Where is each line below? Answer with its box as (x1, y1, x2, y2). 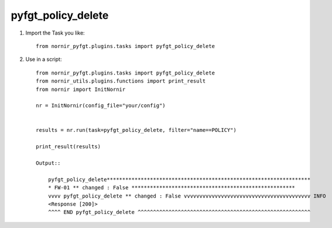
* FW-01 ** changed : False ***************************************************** (47, 185, 296, 191)
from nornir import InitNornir (36, 86, 126, 93)
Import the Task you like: (25, 29, 85, 36)
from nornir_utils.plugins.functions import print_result (36, 78, 206, 84)
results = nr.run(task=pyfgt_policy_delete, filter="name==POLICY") (36, 127, 237, 134)
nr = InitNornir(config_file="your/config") (36, 103, 166, 109)
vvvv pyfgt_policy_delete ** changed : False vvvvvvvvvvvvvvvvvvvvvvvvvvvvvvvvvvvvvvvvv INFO (47, 192, 326, 199)
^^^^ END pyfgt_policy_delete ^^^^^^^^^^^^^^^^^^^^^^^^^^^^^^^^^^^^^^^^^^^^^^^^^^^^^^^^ (47, 209, 311, 216)
